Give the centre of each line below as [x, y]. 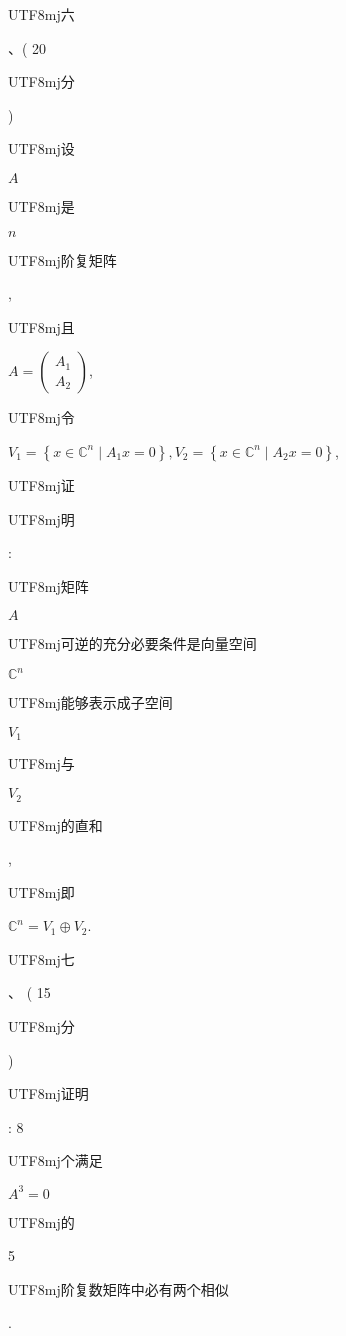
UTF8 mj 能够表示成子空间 [90, 702]
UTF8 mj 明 [41, 518]
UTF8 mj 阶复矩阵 [62, 259]
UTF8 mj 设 [41, 148]
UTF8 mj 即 [41, 891]
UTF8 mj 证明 [48, 1093]
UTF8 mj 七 [41, 958]
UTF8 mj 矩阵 [48, 585]
